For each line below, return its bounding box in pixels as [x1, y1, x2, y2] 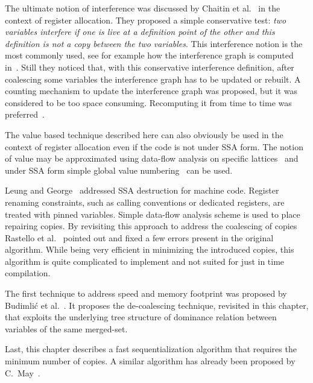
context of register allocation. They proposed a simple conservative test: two [5, 13, 286, 26]
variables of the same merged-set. [5, 322, 128, 335]
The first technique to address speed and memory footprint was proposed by [5, 287, 287, 300]
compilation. [5, 267, 51, 279]
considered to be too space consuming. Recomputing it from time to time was [5, 96, 292, 109]
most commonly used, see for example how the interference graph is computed [5, 49, 294, 62]
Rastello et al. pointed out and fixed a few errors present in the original [5, 231, 274, 244]
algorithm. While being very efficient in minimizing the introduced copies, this [5, 243, 294, 256]
